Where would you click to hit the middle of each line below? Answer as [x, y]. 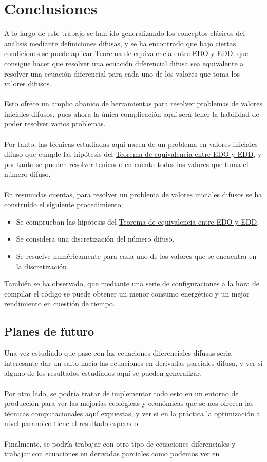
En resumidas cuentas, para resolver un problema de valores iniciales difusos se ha [133, 194]
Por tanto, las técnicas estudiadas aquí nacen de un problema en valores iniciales [131, 144]
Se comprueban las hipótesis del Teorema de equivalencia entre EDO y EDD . [138, 221]
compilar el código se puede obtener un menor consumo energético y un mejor [127, 293]
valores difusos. [28, 84]
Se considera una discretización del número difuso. [95, 239]
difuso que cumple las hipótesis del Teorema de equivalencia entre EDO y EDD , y [133, 154]
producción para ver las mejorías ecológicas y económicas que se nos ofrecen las [129, 403]
